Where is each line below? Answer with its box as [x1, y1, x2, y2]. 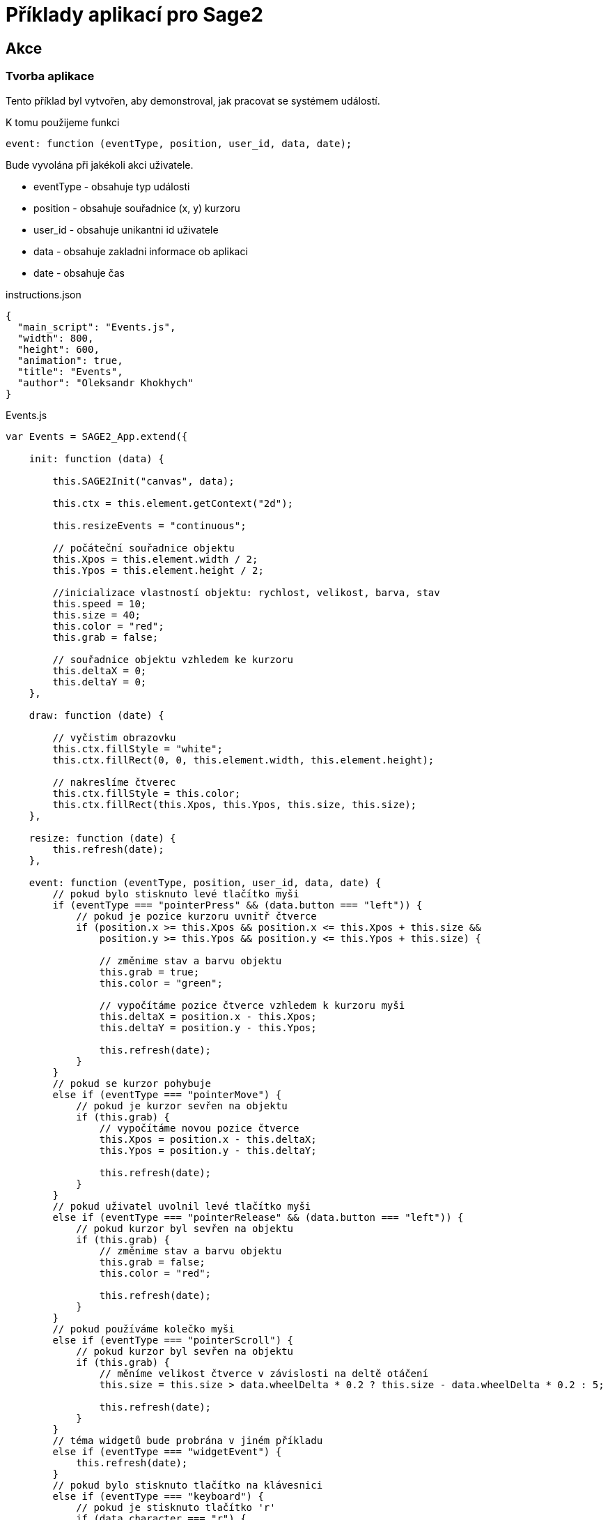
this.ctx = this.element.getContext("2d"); [52, 497, 294, 509]
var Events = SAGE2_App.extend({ [6, 430, 188, 442]
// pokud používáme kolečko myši [52, 1323, 235, 1335]
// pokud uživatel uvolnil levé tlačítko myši [52, 1200, 311, 1212]
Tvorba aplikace [6, 69, 95, 84]
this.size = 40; [52, 609, 141, 621]
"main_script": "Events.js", [17, 321, 176, 333]
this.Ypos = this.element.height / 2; [52, 564, 264, 576]
